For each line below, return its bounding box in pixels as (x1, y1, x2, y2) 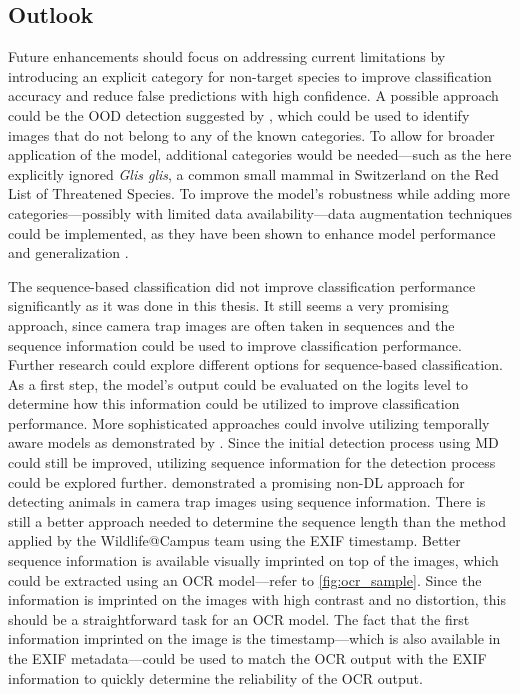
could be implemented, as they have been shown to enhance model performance (8, 222, 496, 243)
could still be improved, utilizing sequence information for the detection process (8, 452, 496, 473)
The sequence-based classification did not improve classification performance (8, 275, 476, 296)
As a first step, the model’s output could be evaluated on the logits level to (8, 373, 469, 394)
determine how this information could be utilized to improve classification (8, 393, 460, 414)
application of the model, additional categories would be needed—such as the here (8, 144, 512, 165)
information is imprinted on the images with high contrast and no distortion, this (8, 589, 506, 610)
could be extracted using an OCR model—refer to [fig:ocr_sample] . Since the (8, 569, 482, 590)
